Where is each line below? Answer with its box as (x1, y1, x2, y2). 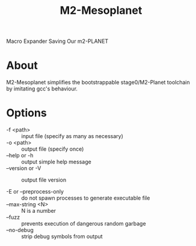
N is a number (21, 207, 56, 215)
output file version (21, 176, 67, 184)
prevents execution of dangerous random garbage (21, 220, 146, 227)
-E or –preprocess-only (6, 188, 64, 195)
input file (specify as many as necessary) (21, 133, 123, 140)
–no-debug (6, 227, 34, 234)
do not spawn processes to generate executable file (21, 194, 150, 202)
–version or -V (6, 165, 41, 172)
